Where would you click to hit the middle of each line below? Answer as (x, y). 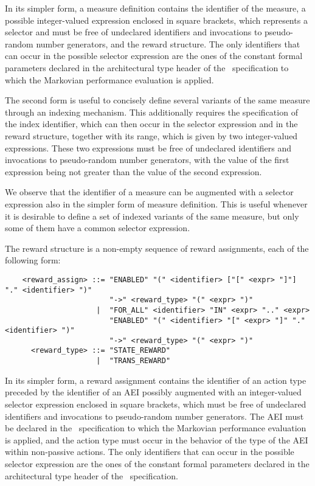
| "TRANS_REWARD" (133, 361)
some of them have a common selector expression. (98, 228)
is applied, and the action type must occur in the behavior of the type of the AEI (157, 439)
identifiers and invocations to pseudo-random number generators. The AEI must (154, 416)
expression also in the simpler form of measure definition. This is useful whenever (156, 203)
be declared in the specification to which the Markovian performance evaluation (156, 428)
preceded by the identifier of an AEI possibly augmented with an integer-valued (153, 392)
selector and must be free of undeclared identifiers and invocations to (133, 32)
